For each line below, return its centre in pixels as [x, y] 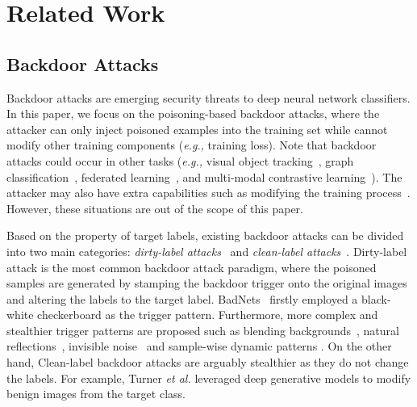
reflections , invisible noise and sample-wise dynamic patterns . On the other [199, 346]
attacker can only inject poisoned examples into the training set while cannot [197, 129]
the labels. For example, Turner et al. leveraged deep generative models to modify [209, 378]
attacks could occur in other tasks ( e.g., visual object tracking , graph [180, 160]
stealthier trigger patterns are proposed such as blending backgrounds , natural [203, 330]
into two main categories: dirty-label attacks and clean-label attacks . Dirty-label [207, 251]
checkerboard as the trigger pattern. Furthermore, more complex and [208, 315]
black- [376, 298]
